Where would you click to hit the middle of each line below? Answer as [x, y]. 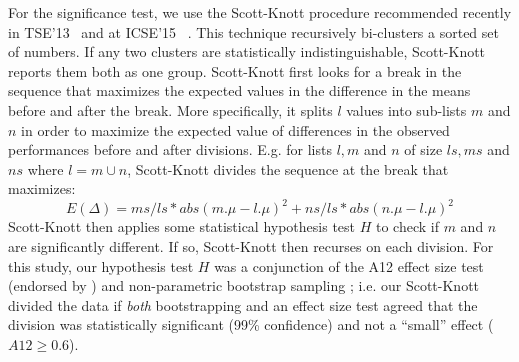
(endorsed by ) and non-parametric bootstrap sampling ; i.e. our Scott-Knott [244, 285]
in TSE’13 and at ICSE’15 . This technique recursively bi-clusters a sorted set [253, 31]
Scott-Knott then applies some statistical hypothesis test [182, 226]
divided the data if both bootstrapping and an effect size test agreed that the [243, 304]
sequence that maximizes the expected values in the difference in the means [239, 90]
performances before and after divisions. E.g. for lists [170, 149]
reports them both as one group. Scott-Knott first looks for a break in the [235, 70]
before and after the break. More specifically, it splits [170, 109]
